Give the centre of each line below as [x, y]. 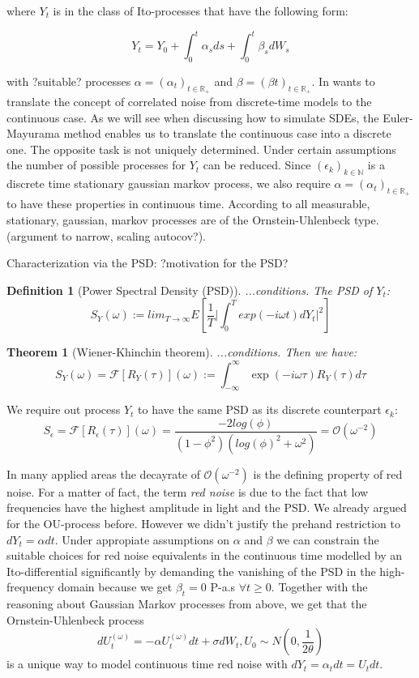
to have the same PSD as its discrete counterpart [260, 409]
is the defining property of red [328, 473]
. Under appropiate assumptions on [142, 539]
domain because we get [115, 587]
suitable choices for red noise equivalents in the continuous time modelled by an [205, 555]
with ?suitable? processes [69, 81]
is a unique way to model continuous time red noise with [147, 664]
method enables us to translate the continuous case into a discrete [227, 133]
